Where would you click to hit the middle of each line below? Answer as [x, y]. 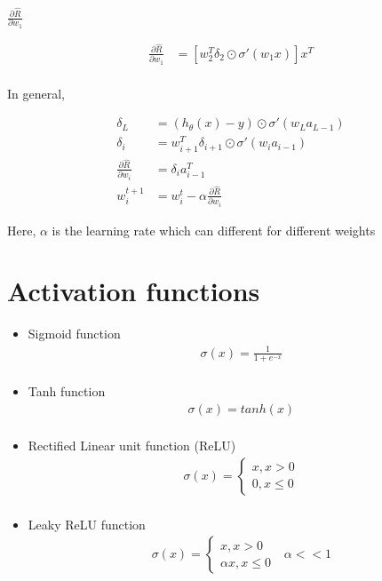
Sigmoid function [74, 334]
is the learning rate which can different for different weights [214, 230]
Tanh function [67, 391]
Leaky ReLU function [87, 524]
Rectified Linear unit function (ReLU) [132, 446]
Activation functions [134, 291]
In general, [36, 93]
